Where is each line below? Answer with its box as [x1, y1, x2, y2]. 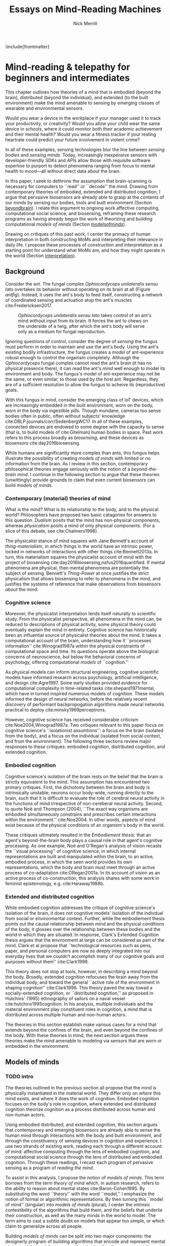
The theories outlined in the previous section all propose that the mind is [5, 1084, 156, 1091]
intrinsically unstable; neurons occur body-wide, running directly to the [5, 789, 154, 796]
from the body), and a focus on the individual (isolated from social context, [5, 733, 161, 739]
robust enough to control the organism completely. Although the [5, 354, 140, 360]
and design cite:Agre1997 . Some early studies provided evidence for [5, 680, 148, 686]
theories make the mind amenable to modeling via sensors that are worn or [5, 1038, 162, 1044]
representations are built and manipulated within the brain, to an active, [5, 853, 154, 859]
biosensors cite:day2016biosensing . [5, 440, 81, 446]
